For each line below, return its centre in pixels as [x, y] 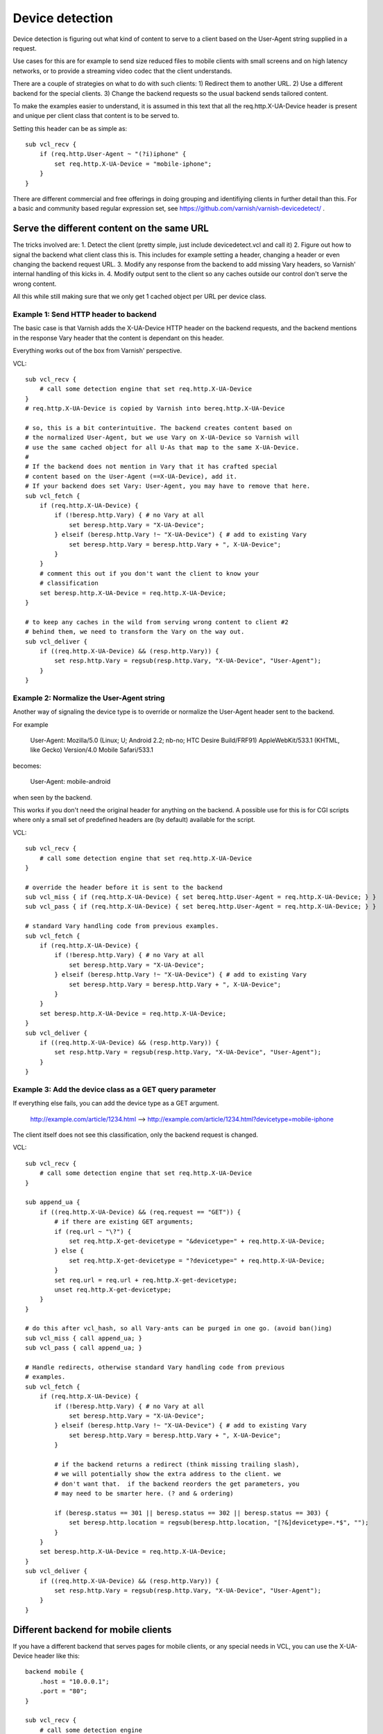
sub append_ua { [53, 1202]
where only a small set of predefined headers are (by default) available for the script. [134, 820]
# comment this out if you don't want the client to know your [149, 573]
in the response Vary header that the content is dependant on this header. [119, 338]
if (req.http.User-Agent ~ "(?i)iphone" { [113, 154]
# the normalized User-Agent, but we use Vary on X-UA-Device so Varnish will [162, 438]
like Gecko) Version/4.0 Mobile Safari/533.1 [92, 750]
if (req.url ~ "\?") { [93, 1231]
